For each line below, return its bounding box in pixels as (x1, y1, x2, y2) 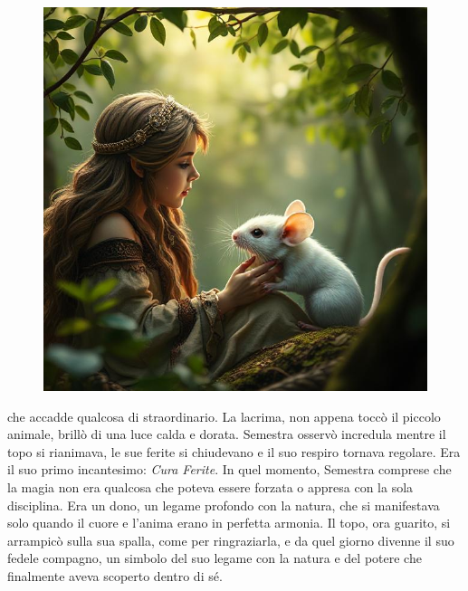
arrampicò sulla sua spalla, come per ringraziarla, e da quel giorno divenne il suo (7, 530, 454, 549)
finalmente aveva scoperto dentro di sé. (7, 566, 223, 585)
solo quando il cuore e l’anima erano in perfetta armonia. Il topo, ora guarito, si (7, 513, 451, 532)
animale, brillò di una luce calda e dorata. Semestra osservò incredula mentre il (7, 424, 446, 443)
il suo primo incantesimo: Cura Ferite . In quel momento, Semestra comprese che (7, 460, 452, 479)
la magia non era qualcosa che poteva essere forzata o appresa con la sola (7, 477, 414, 496)
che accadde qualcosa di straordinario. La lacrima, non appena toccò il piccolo (7, 406, 441, 425)
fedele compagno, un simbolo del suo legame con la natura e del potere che (7, 548, 422, 567)
